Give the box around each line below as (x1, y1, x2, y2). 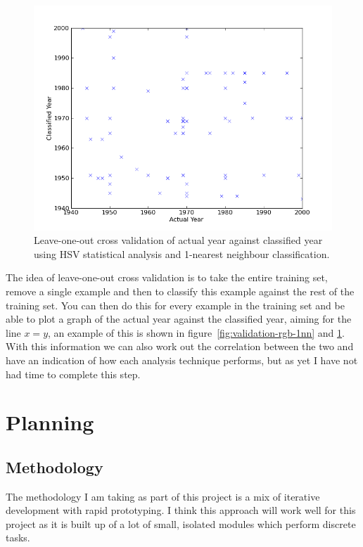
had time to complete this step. (6, 366, 141, 381)
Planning (6, 408, 94, 437)
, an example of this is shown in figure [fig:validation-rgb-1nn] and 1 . (48, 325, 345, 340)
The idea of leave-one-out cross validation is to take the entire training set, (6, 270, 328, 285)
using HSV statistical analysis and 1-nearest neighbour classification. (34, 246, 330, 261)
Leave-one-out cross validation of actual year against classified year (34, 233, 323, 247)
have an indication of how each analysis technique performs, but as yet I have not (6, 352, 358, 367)
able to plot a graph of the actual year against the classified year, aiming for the (6, 311, 352, 326)
